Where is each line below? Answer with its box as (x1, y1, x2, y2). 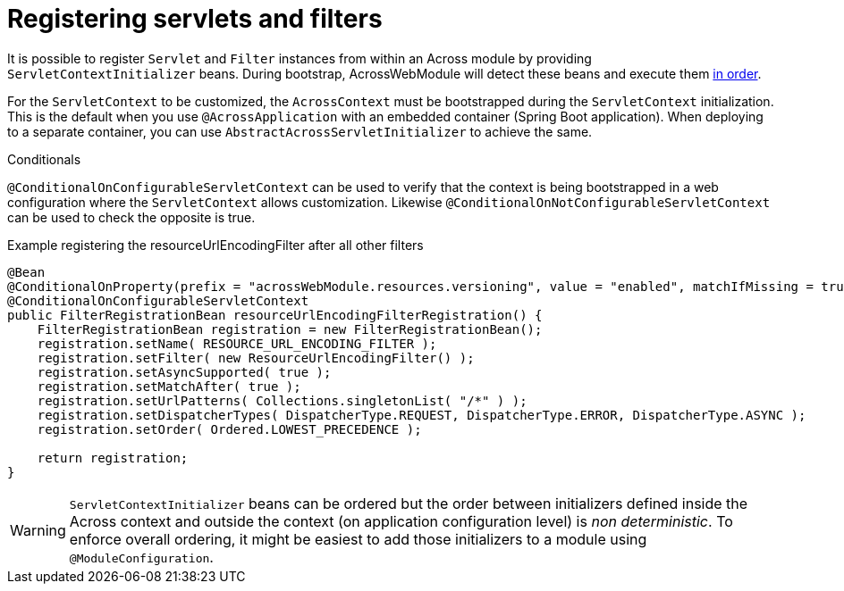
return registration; (37, 450, 189, 465)
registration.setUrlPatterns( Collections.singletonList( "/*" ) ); (37, 393, 527, 408)
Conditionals (7, 151, 81, 167)
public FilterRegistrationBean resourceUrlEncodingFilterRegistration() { (7, 307, 543, 322)
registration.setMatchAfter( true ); (37, 379, 301, 394)
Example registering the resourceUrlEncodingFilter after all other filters (7, 237, 424, 253)
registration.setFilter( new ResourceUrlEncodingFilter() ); (37, 350, 475, 365)
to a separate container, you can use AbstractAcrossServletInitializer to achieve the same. (7, 123, 593, 139)
